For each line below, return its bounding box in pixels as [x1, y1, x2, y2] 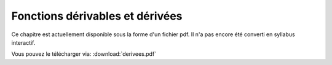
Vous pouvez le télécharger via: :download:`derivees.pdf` [11, 50, 157, 58]
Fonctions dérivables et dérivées [11, 9, 183, 23]
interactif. [11, 39, 36, 46]
